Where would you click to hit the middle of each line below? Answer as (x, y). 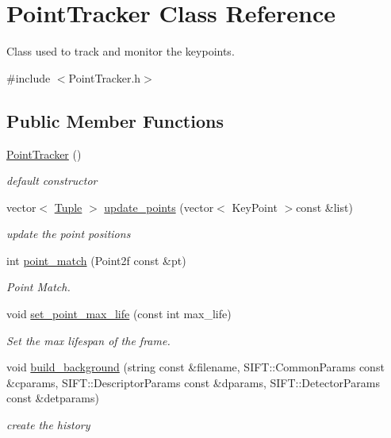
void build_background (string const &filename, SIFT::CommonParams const (195, 367)
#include (29, 77)
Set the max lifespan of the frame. (88, 340)
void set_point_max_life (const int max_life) (119, 314)
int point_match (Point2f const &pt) (96, 260)
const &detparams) (53, 398)
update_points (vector (159, 207)
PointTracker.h (105, 77)
